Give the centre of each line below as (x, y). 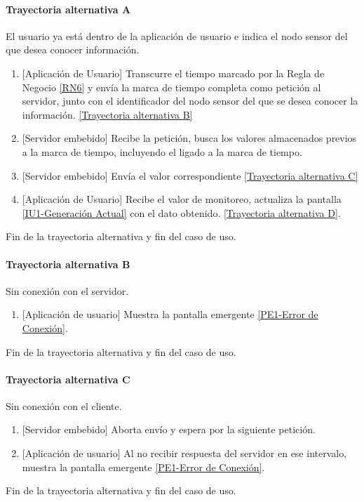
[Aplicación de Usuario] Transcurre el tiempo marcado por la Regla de (173, 73)
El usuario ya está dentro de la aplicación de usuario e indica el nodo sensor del (177, 35)
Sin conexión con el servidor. (67, 290)
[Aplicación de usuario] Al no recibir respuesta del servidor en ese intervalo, (184, 453)
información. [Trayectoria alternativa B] (107, 114)
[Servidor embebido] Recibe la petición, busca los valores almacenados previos (189, 138)
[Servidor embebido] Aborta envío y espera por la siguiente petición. (169, 429)
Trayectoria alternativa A (68, 9)
